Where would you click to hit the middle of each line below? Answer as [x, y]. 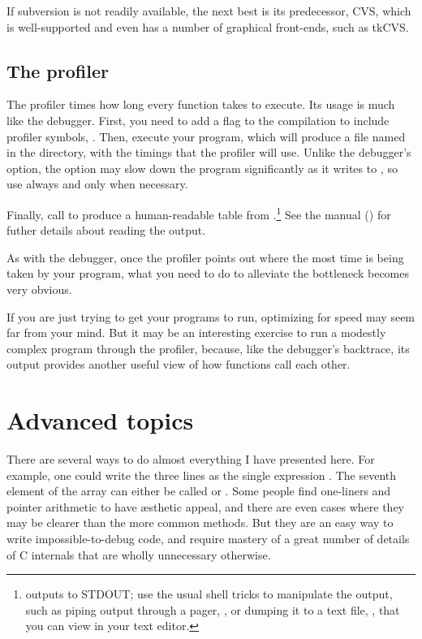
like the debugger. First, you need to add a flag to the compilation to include [198, 120]
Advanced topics [100, 420]
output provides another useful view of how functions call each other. [179, 364]
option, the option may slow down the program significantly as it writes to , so [202, 168]
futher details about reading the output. [106, 230]
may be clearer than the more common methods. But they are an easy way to [200, 522]
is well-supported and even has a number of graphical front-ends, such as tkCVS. [208, 26]
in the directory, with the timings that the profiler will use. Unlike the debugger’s [209, 152]
